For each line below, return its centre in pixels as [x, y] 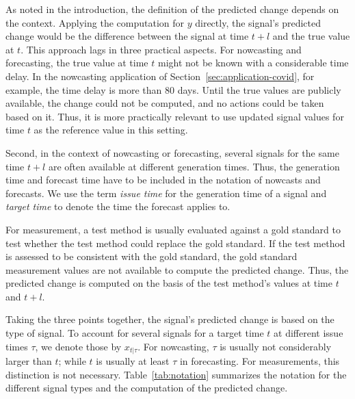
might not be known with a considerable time [253, 63]
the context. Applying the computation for [95, 22]
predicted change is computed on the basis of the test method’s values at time [169, 283]
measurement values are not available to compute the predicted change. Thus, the [177, 269]
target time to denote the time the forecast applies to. [118, 206]
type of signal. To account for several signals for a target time [135, 333]
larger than [29, 361]
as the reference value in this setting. [111, 130]
